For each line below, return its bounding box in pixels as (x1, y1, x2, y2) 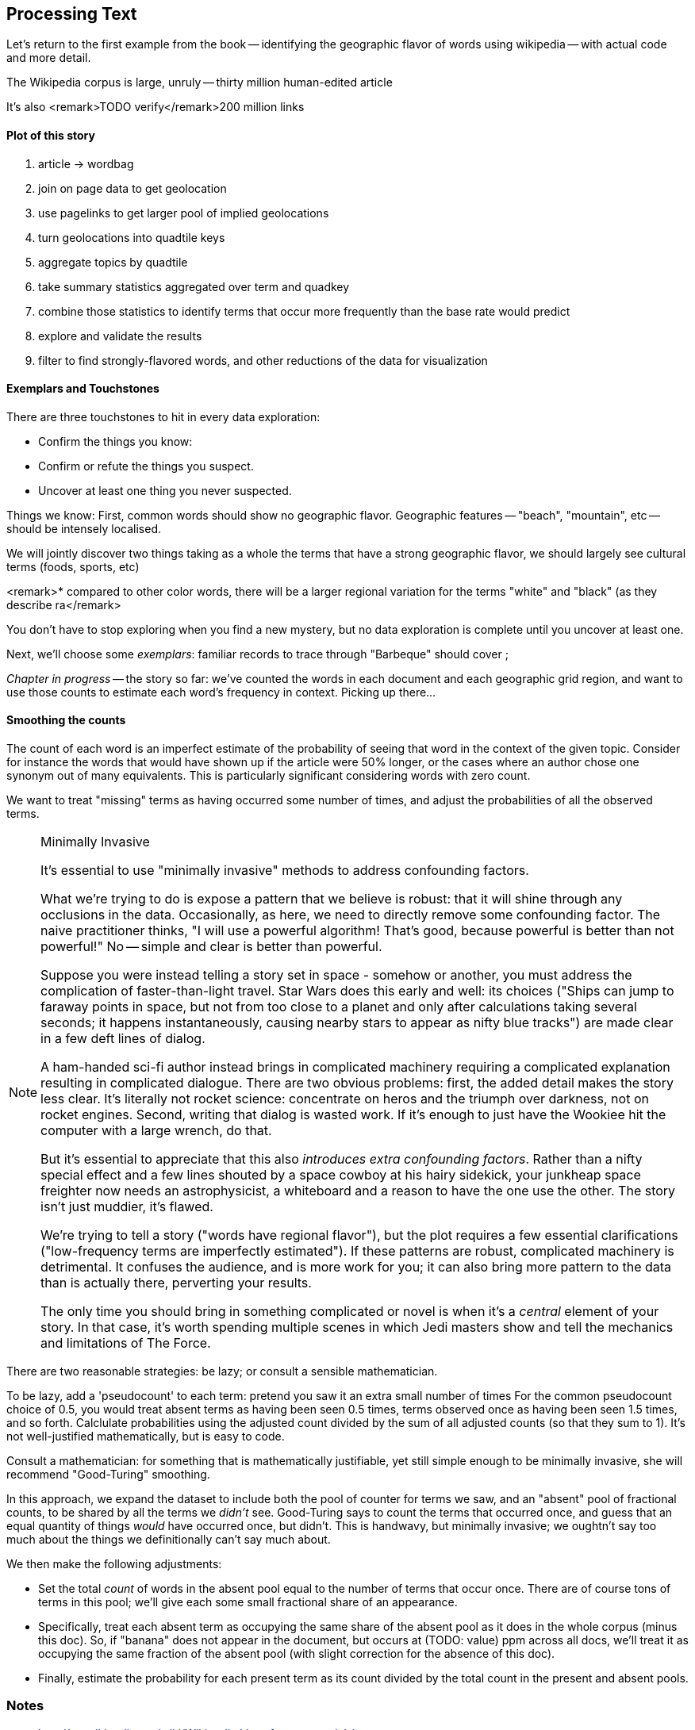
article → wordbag (38, 156, 134, 171)
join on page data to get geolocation (38, 181, 227, 195)
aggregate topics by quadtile (38, 255, 188, 269)
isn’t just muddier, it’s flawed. (40, 1199, 213, 1215)
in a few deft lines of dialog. (40, 1030, 205, 1047)
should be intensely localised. (6, 521, 161, 535)
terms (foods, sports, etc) (6, 559, 140, 573)
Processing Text (6, 4, 137, 24)
